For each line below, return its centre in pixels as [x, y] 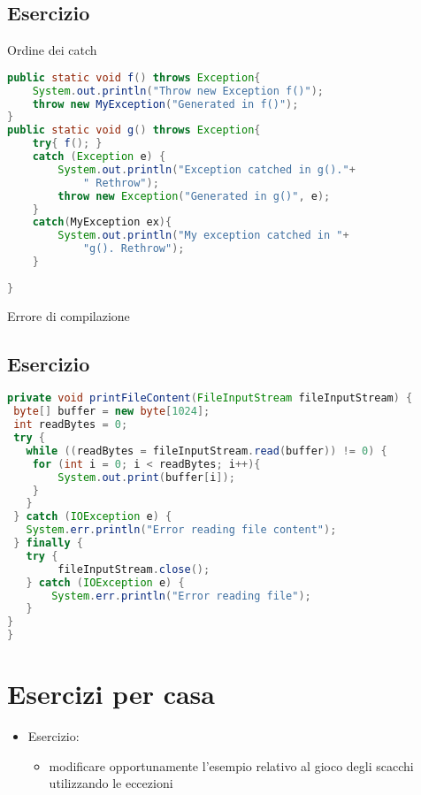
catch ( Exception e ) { [99, 157]
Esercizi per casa [111, 694]
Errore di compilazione [69, 315]
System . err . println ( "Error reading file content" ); [181, 530]
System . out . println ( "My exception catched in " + [203, 236]
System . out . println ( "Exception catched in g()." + [207, 169]
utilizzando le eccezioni [111, 783]
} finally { [48, 543]
